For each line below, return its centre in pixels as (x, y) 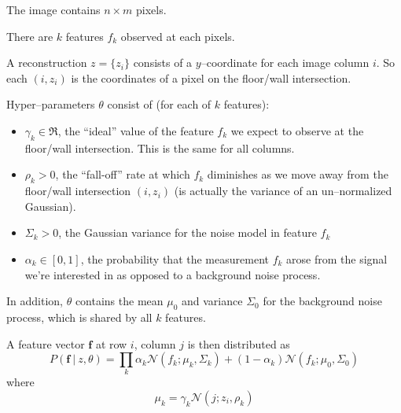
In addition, (35, 301)
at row (111, 343)
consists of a (163, 63)
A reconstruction (47, 63)
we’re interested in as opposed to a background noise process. (173, 274)
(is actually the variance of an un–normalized (283, 191)
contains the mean (119, 301)
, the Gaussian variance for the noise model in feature (188, 232)
